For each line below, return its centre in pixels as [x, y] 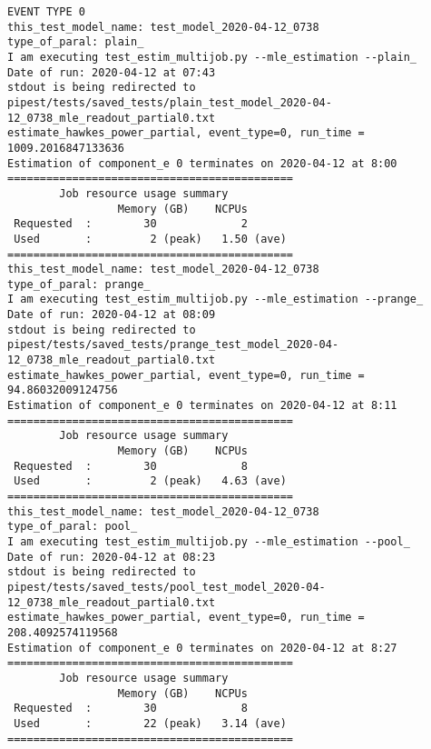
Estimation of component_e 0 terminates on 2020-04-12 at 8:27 [202, 648]
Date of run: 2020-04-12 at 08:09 [112, 315]
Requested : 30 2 [131, 224]
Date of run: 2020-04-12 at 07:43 [112, 72]
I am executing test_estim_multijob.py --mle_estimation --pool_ [209, 541]
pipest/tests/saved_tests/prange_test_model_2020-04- [173, 345]
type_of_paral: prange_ [79, 284]
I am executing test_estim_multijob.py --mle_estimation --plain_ [212, 57]
